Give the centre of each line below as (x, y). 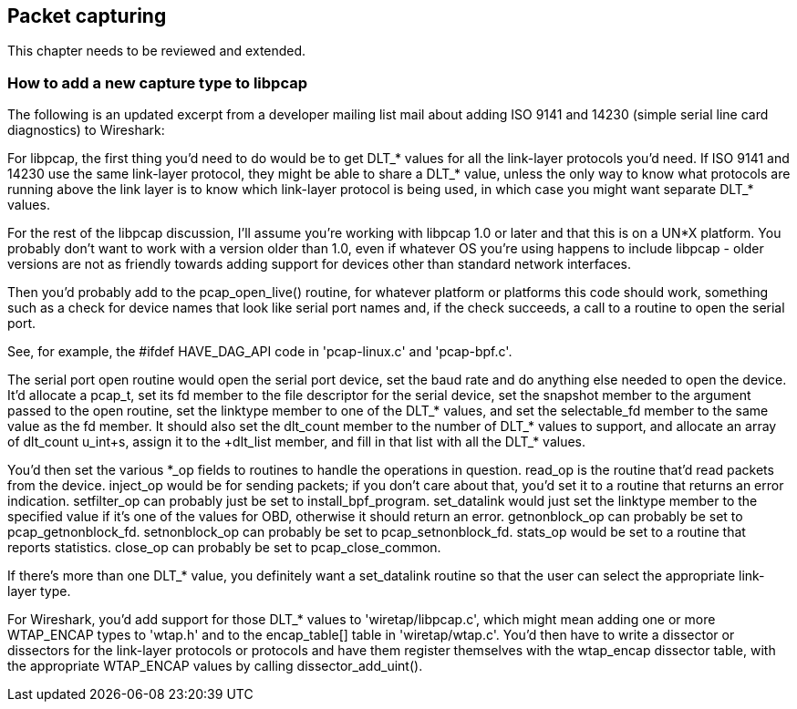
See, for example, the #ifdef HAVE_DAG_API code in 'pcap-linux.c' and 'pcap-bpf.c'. (260, 352)
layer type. (39, 591)
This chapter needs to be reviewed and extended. (157, 51)
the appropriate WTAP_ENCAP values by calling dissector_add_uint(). (215, 666)
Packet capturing (87, 16)
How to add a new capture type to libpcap (158, 82)
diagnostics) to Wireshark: (86, 130)
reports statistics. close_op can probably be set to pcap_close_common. (224, 548)
